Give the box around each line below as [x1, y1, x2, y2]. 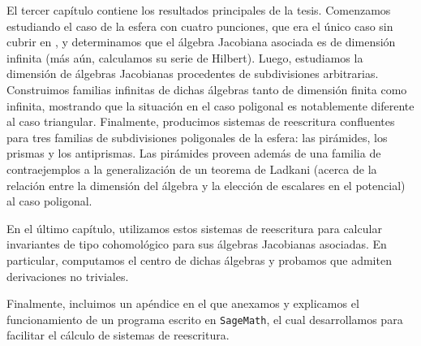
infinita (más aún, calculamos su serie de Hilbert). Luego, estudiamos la [6, 49, 363, 66]
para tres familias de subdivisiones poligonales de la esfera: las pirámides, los [6, 128, 388, 145]
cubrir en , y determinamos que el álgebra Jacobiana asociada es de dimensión [6, 33, 396, 50]
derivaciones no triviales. [6, 267, 129, 284]
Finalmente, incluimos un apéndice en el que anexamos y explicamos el [6, 295, 359, 312]
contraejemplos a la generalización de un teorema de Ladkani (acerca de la [6, 160, 377, 177]
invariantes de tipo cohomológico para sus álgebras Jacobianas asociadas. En [6, 236, 387, 253]
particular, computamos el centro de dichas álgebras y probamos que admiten [6, 251, 392, 268]
